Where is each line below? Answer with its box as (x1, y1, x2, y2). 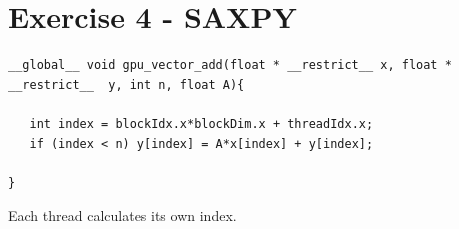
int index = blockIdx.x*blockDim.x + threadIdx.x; (29, 116, 374, 131)
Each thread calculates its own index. (8, 205, 237, 226)
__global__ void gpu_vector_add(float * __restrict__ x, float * (8, 58, 452, 73)
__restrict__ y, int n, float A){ (8, 77, 245, 92)
